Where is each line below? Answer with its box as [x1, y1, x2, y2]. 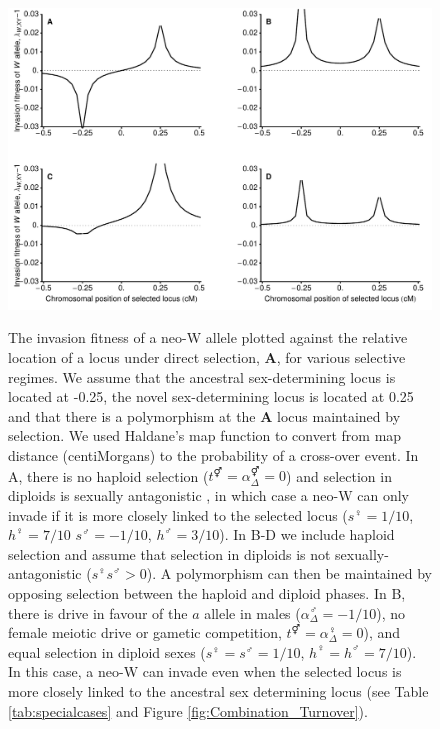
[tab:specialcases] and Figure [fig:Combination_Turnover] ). [8, 700, 368, 721]
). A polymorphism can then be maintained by [146, 563, 432, 584]
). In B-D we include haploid [219, 524, 395, 545]
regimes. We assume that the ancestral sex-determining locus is [8, 366, 396, 387]
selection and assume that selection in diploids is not [8, 543, 331, 564]
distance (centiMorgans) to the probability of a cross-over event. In [8, 445, 419, 465]
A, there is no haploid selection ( [8, 465, 209, 486]
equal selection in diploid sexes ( [8, 641, 206, 662]
